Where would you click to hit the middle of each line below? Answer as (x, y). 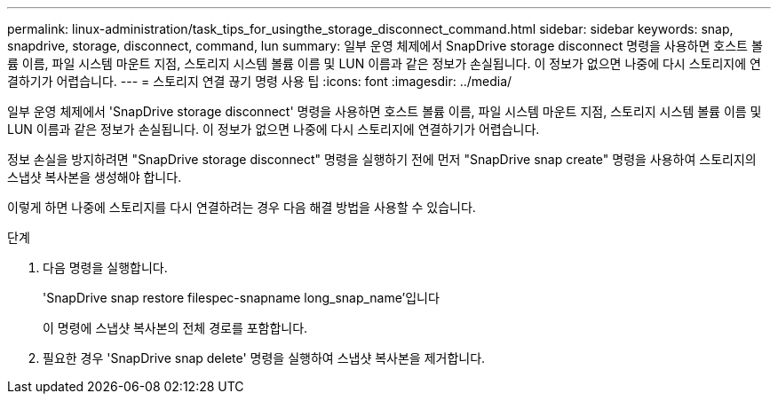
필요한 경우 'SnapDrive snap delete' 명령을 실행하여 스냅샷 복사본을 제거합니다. (264, 358)
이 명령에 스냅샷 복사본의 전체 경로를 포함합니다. (175, 328)
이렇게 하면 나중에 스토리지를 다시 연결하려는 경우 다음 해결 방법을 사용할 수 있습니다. (242, 207)
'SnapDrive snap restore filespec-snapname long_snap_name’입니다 (241, 298)
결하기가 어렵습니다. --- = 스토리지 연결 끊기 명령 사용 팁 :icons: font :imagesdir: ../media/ (260, 81)
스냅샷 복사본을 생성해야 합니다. (95, 177)
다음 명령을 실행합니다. (105, 267)
